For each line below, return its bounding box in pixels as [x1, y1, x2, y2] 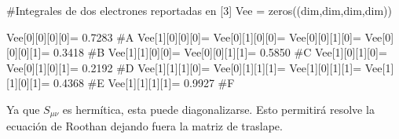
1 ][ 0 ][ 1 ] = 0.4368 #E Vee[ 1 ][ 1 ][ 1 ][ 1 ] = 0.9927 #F [9, 75, 235, 91]
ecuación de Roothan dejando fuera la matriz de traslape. [6, 118, 283, 134]
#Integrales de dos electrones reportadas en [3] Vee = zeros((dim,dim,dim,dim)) [6, 2, 392, 18]
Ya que [6, 101, 40, 117]
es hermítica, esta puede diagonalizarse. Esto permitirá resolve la [62, 101, 375, 117]
